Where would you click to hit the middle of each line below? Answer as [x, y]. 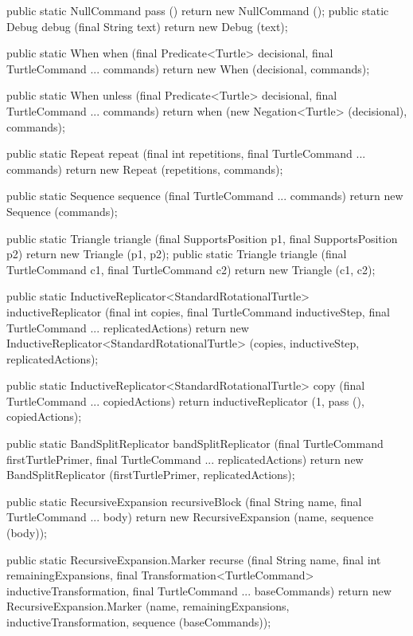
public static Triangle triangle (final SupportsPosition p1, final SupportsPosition [202, 238]
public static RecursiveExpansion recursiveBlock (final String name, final [184, 501]
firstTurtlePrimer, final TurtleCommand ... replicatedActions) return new [185, 459]
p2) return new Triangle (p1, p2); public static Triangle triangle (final [177, 254]
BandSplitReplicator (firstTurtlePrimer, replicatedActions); [151, 475]
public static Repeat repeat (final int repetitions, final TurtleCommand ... [186, 153]
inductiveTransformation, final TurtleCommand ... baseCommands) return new [199, 590]
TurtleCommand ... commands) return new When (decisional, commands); [188, 68]
